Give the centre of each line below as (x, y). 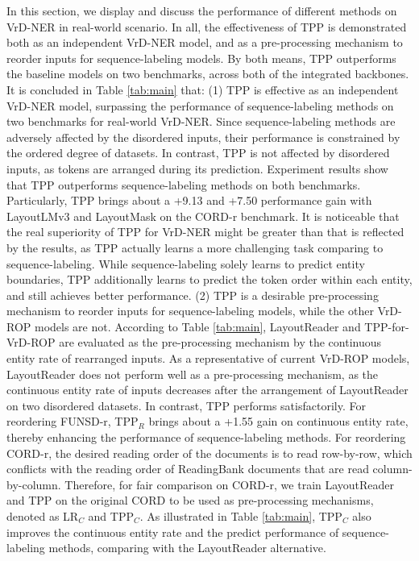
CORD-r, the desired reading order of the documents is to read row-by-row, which (209, 453)
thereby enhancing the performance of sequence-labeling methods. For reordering (206, 437)
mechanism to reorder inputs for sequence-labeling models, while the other (190, 311)
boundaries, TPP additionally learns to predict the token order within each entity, (209, 279)
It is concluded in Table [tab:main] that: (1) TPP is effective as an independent (203, 89)
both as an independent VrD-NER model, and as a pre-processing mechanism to (205, 42)
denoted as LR (43, 516)
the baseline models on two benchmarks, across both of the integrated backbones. (208, 74)
